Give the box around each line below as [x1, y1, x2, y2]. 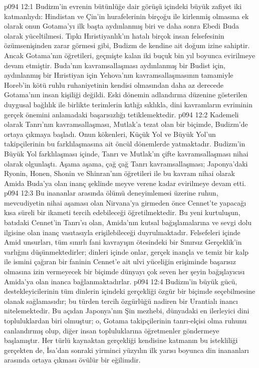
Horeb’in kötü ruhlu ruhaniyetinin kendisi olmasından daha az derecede [4, 79, 223, 90]
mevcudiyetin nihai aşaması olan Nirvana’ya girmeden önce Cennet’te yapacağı [4, 197, 246, 208]
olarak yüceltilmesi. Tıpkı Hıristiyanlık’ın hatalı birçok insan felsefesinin [4, 30, 224, 41]
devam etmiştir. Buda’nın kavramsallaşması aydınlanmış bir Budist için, [4, 60, 225, 70]
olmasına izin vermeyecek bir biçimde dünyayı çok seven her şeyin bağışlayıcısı [4, 266, 245, 277]
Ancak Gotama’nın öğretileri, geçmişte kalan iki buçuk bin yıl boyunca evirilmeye [4, 50, 255, 60]
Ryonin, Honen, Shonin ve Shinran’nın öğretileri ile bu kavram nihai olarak [4, 168, 235, 178]
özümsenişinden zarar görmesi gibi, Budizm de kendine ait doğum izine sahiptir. [4, 40, 250, 51]
